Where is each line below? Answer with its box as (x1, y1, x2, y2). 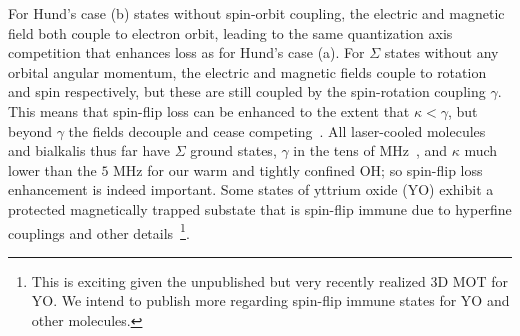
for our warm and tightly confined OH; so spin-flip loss (147, 159, 483, 180)
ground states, (190, 140, 277, 161)
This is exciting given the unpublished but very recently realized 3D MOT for (31, 270, 509, 291)
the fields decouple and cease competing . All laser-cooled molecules (68, 120, 486, 141)
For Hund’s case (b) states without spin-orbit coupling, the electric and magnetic (8, 3, 505, 23)
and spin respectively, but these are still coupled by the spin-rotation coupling (8, 81, 486, 102)
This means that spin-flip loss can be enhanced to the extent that (8, 100, 410, 121)
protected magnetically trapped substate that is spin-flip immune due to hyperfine (8, 198, 512, 219)
